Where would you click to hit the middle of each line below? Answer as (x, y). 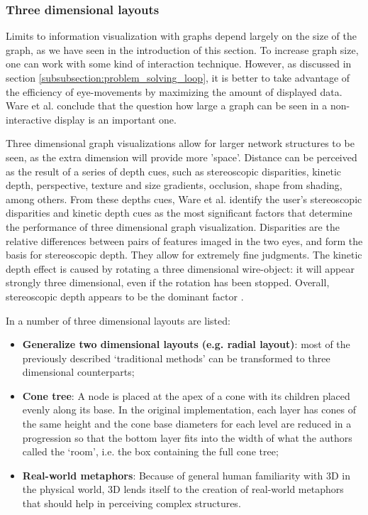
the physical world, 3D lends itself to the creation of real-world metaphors (183, 489)
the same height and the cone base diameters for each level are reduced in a (187, 424)
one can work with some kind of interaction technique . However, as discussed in (179, 64)
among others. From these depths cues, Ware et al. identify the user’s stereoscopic (184, 199)
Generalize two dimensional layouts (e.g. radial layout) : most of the (186, 344)
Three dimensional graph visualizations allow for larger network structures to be (180, 143)
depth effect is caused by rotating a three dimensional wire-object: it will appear (180, 268)
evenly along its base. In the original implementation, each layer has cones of (189, 410)
